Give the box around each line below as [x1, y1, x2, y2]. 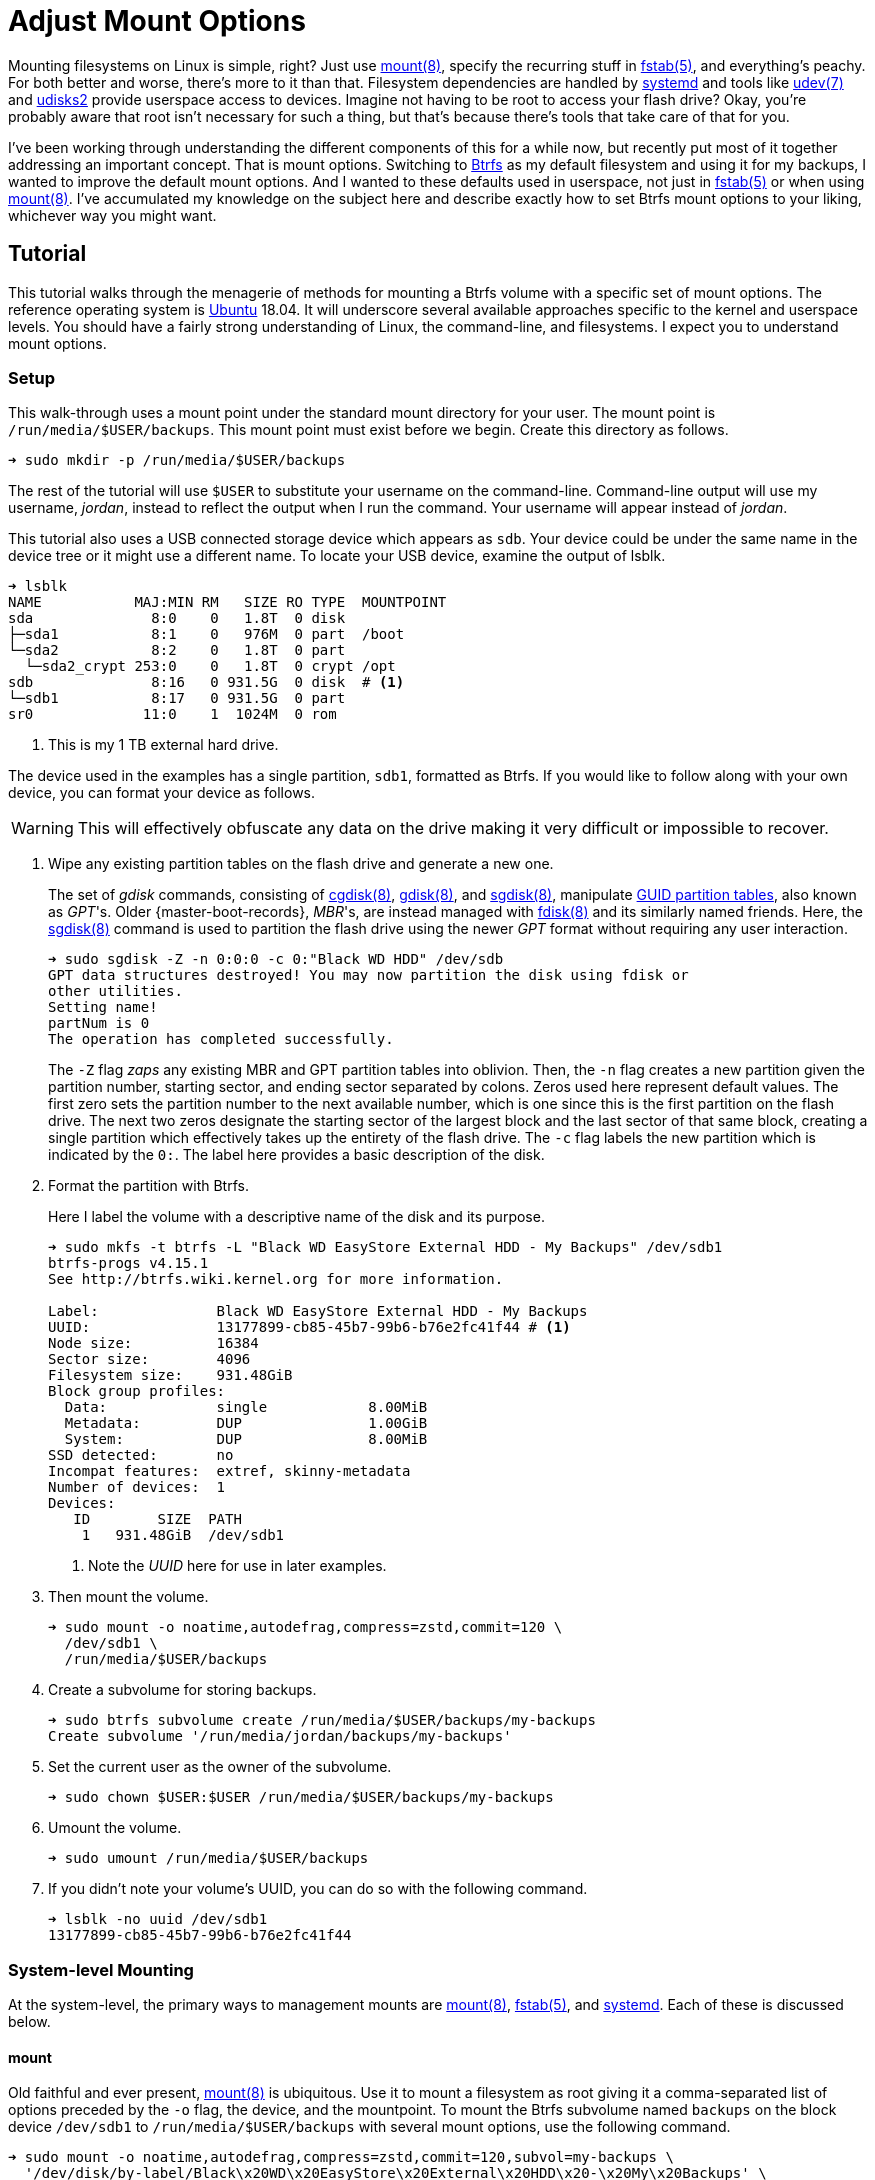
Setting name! [48, 999, 158, 1016]
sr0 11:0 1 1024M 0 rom [8, 706, 337, 723]
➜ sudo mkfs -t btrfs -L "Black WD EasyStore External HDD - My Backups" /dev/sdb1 [48, 1239, 723, 1256]
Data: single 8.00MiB [64, 1399, 428, 1416]
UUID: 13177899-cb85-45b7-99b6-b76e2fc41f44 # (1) [48, 1319, 571, 1336]
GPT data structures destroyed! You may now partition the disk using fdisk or [48, 967, 689, 984]
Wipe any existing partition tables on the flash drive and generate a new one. [48, 855, 554, 873]
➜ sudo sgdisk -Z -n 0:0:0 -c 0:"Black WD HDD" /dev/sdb [48, 951, 504, 968]
